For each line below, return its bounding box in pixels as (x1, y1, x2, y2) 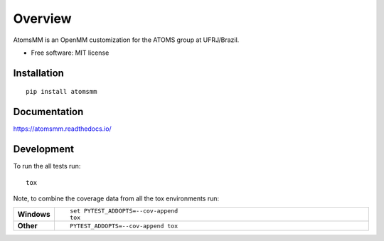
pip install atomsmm (26, 87, 97, 96)
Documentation (13, 106, 84, 118)
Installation (13, 67, 64, 79)
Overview (13, 11, 72, 26)
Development (13, 143, 75, 156)
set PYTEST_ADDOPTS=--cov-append (70, 207, 178, 215)
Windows (17, 210, 50, 220)
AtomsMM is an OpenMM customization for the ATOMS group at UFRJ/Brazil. (13, 36, 240, 44)
